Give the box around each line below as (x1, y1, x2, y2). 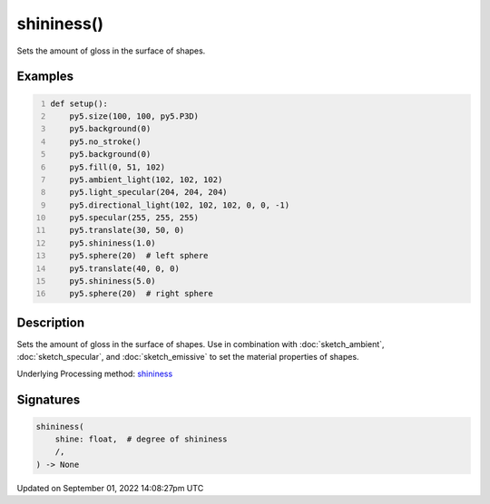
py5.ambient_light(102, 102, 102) (69, 174, 223, 185)
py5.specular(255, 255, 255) (69, 213, 200, 223)
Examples (16, 69, 74, 84)
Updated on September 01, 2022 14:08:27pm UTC (16, 482, 204, 493)
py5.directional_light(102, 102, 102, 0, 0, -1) (69, 199, 290, 210)
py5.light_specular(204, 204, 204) (69, 187, 228, 198)
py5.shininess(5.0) (69, 276, 156, 286)
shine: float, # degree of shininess (54, 434, 228, 444)
